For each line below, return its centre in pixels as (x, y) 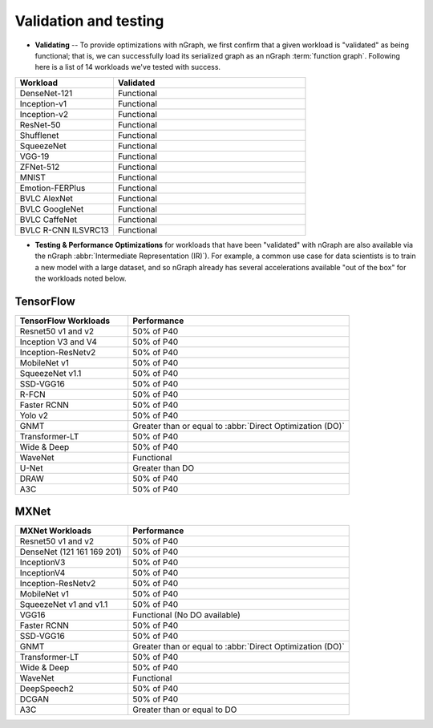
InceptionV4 (42, 573)
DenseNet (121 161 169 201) (71, 552)
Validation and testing (89, 21)
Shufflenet (39, 135)
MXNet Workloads (56, 531)
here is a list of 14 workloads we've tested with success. (127, 67)
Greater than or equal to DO (185, 710)
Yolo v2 (34, 415)
